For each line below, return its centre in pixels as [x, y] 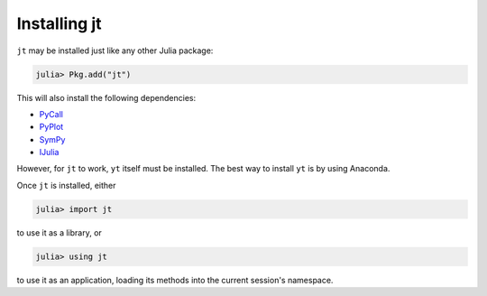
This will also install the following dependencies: [106, 97]
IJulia [49, 153]
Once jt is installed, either [66, 185]
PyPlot [51, 127]
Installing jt [59, 23]
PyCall [51, 114]
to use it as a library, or [60, 232]
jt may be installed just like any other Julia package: [115, 51]
